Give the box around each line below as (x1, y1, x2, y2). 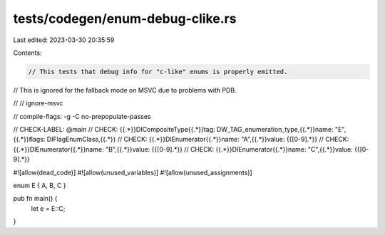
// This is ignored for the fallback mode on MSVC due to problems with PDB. (13, 85, 237, 94)
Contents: (13, 48, 42, 57)
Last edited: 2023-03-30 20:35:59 (13, 36, 115, 44)
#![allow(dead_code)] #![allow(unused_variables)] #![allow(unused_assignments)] (13, 168, 252, 177)
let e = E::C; (31, 204, 66, 213)
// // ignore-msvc (13, 99, 63, 108)
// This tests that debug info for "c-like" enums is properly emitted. (28, 68, 288, 75)
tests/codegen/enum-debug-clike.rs (13, 11, 237, 26)
